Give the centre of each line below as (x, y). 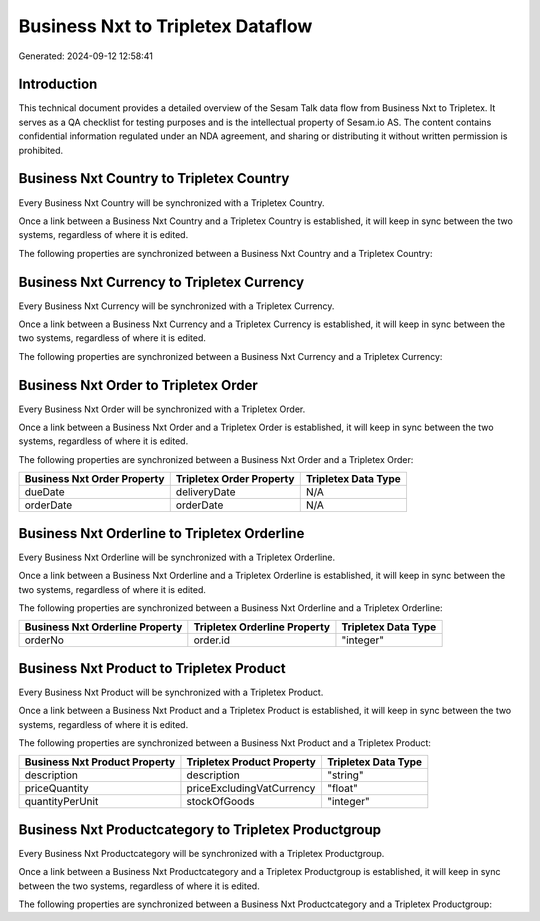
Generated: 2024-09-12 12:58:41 (86, 56)
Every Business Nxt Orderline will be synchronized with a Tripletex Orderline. (176, 557)
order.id (211, 640)
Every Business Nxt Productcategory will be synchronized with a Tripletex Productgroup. (201, 853)
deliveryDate (205, 492)
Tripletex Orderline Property (261, 627)
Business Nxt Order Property (94, 479)
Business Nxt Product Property (100, 762)
